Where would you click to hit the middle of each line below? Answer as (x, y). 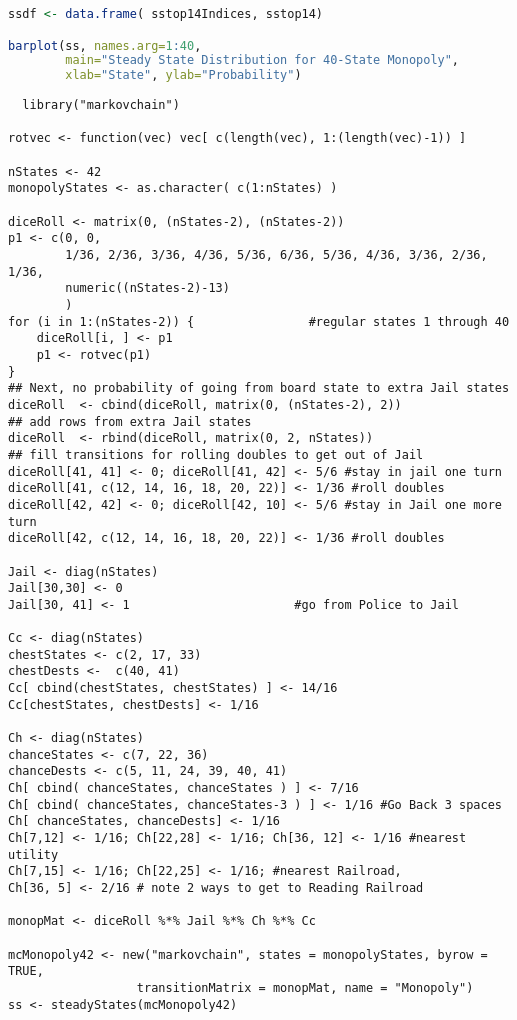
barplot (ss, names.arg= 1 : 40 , (105, 45)
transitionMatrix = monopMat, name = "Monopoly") (305, 987)
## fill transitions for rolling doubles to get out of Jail (216, 454)
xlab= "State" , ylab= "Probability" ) (183, 75)
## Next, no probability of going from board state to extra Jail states (259, 388)
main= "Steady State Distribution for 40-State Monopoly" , (262, 60)
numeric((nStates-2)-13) (147, 288)
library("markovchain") (101, 105)
